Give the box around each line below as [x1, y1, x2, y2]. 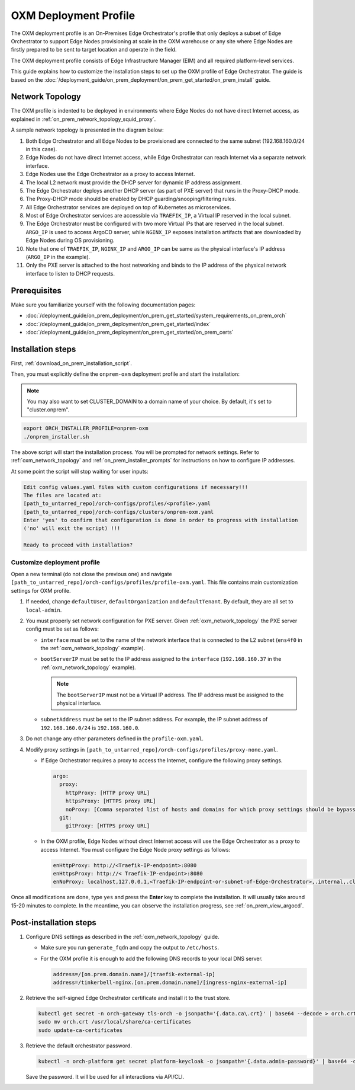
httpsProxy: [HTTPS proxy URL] [65, 798, 156, 804]
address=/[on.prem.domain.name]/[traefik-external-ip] [53, 971, 215, 977]
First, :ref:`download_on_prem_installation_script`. [11, 359, 133, 367]
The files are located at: [23, 492, 102, 498]
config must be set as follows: [25, 625, 99, 632]
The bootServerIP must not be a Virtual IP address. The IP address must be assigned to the [56, 691, 284, 698]
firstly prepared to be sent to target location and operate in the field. [11, 46, 177, 53]
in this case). [25, 145, 57, 152]
